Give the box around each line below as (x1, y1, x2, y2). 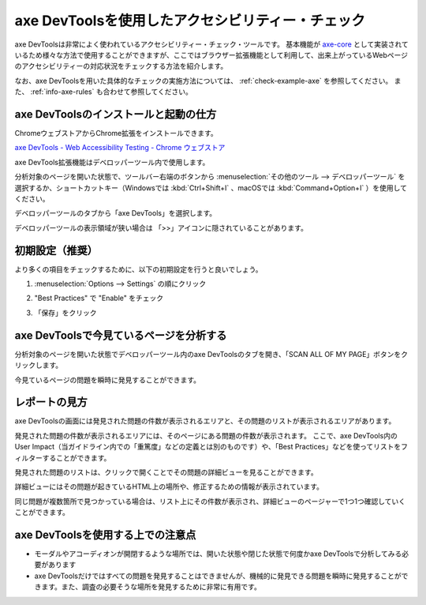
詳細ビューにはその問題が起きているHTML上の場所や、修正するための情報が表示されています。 (14, 482, 323, 491)
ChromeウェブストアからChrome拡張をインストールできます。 (14, 129, 219, 138)
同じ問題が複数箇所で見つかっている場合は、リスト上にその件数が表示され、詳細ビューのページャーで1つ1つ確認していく (14, 496, 406, 505)
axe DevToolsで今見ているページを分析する (14, 329, 227, 342)
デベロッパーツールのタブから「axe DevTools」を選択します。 (14, 209, 217, 218)
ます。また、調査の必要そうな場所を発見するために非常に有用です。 (40, 582, 262, 592)
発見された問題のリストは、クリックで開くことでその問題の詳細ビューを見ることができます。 (14, 467, 319, 477)
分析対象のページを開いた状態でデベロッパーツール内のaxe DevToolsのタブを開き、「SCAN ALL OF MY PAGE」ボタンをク (14, 349, 409, 359)
